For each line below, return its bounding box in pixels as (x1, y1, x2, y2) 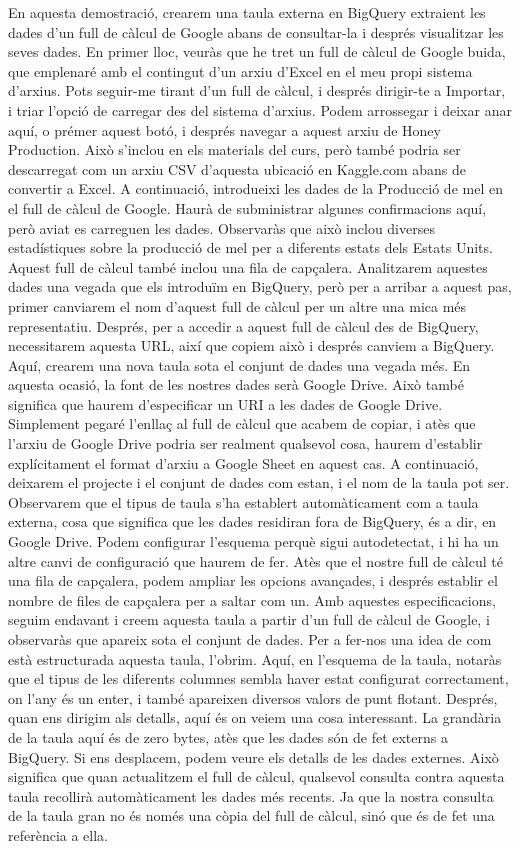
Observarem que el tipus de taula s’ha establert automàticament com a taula (8, 491, 479, 512)
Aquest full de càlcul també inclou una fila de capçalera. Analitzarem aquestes (8, 256, 488, 277)
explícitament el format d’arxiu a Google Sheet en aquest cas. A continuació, (8, 452, 479, 473)
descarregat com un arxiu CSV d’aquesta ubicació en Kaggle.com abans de (8, 158, 467, 179)
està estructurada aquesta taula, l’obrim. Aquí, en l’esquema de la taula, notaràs (8, 648, 502, 669)
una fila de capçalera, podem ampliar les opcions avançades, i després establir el (8, 570, 498, 591)
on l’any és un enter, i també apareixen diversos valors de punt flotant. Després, (8, 687, 498, 708)
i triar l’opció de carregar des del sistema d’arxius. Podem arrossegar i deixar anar (8, 99, 512, 120)
